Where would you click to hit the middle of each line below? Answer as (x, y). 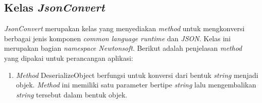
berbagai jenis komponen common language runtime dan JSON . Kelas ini (117, 38)
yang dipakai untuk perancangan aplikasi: (69, 58)
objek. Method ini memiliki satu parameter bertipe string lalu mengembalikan (136, 85)
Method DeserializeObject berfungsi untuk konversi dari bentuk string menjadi (137, 75)
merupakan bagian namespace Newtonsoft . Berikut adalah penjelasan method (123, 48)
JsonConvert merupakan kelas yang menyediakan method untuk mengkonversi (124, 28)
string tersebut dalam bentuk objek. (71, 94)
